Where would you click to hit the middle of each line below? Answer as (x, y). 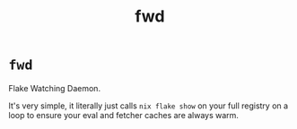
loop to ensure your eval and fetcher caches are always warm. (124, 115)
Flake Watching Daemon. (54, 88)
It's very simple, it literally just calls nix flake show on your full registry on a (148, 106)
